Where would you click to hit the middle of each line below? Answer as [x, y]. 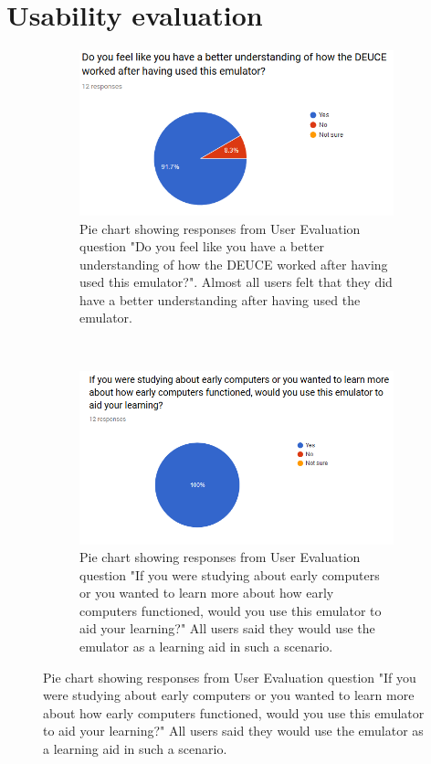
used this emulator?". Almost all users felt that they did [236, 282]
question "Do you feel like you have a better [202, 246]
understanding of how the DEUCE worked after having [234, 264]
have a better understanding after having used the [220, 299]
